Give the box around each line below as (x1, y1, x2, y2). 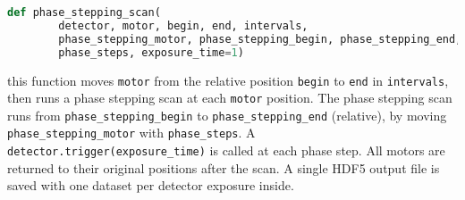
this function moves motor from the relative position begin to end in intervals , (7, 71, 449, 89)
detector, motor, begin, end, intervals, (58, 19, 309, 32)
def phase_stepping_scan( (7, 6, 161, 19)
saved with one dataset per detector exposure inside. (7, 176, 294, 195)
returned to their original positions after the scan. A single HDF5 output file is (7, 158, 440, 177)
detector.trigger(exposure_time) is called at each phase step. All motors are (7, 141, 445, 160)
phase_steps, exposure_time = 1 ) (58, 46, 244, 59)
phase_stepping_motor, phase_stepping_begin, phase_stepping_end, (58, 32, 462, 46)
